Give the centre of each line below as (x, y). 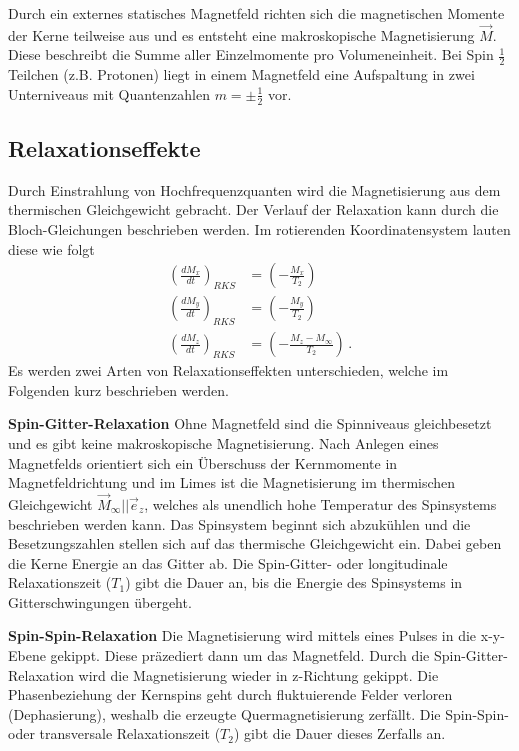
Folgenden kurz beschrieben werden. (118, 389)
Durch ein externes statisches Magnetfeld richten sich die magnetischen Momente (256, 13)
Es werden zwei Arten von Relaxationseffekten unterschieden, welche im (228, 370)
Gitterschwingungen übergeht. (100, 601)
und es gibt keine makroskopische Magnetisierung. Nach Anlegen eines (223, 442)
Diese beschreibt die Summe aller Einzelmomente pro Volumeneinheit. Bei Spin (251, 54)
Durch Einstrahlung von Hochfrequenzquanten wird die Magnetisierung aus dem (254, 189)
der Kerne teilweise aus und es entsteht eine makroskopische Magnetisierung (241, 34)
